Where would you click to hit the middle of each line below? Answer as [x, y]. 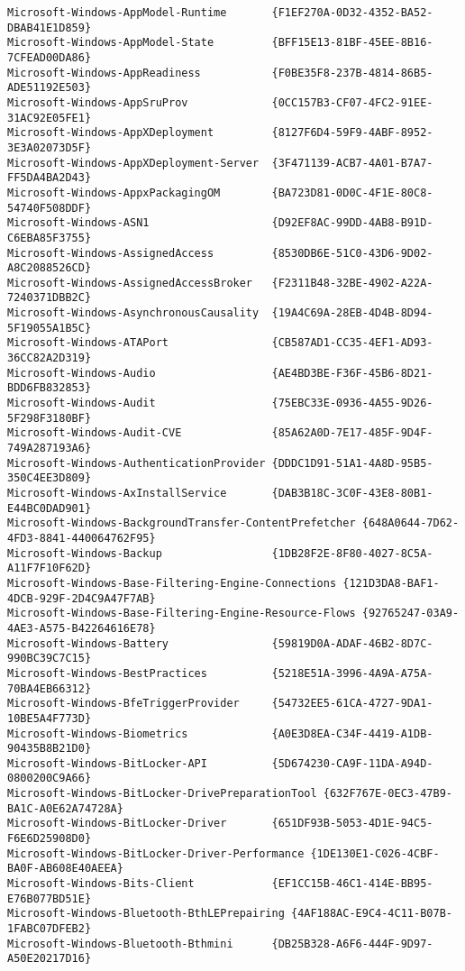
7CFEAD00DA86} [50, 57]
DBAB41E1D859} [50, 27]
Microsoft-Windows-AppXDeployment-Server [133, 163]
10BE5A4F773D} [50, 718]
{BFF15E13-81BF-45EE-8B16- [352, 43]
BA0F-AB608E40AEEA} [65, 869]
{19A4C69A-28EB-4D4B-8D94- [352, 313]
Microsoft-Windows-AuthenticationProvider [137, 463]
